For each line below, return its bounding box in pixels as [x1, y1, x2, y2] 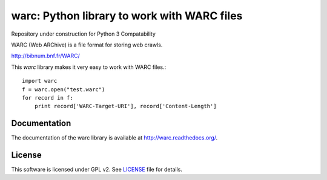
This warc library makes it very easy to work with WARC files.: [11, 63, 167, 71]
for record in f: [22, 94, 73, 101]
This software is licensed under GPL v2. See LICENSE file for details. [11, 166, 183, 173]
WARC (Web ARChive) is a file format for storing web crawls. [11, 41, 163, 48]
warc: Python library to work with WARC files [11, 9, 243, 22]
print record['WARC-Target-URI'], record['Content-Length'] [34, 103, 217, 110]
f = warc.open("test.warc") [22, 86, 105, 93]
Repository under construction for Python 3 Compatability [11, 30, 156, 37]
